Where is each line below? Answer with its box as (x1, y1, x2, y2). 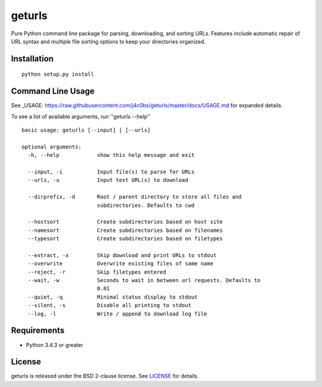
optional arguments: (21, 143, 82, 150)
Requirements (11, 326, 65, 336)
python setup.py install (21, 71, 94, 78)
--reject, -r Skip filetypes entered (27, 268, 166, 275)
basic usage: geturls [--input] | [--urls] (21, 127, 151, 134)
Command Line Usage (11, 86, 95, 97)
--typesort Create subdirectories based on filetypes (27, 236, 223, 242)
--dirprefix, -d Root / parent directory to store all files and (27, 194, 242, 200)
